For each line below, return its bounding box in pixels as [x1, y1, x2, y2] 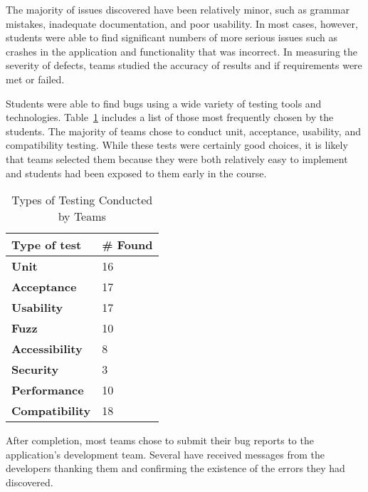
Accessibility [11, 340, 83, 357]
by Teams [58, 208, 106, 225]
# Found [102, 236, 153, 253]
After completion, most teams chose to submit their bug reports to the [6, 433, 314, 448]
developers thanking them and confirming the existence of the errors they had [6, 461, 345, 476]
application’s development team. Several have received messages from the [6, 446, 325, 461]
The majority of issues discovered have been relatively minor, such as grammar [6, 2, 349, 16]
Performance [11, 382, 84, 399]
